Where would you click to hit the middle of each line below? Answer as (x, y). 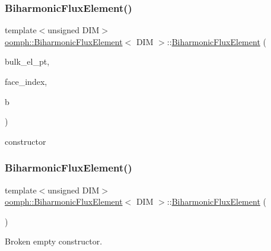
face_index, (26, 81)
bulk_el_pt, (27, 61)
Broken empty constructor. (54, 241)
